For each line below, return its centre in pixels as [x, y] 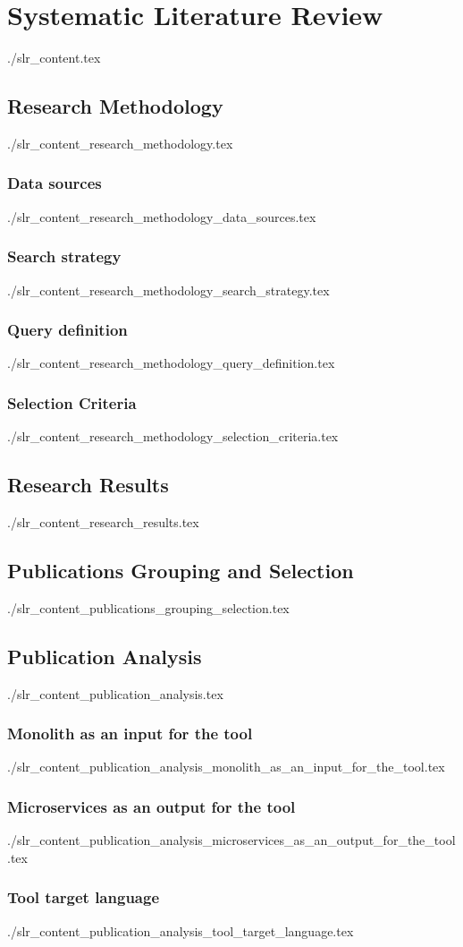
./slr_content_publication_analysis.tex [115, 693]
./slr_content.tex [54, 58]
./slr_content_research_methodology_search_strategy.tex [168, 290]
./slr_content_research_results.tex [103, 521]
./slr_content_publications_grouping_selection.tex [148, 607]
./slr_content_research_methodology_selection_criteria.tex [173, 436]
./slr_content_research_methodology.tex [120, 143]
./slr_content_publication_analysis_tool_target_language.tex [181, 930]
